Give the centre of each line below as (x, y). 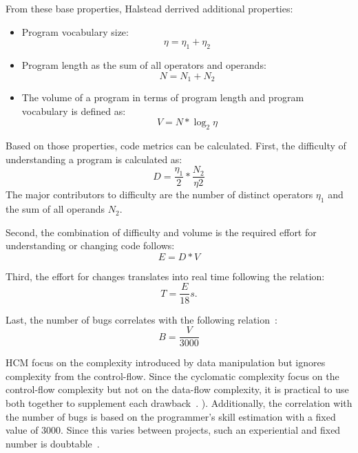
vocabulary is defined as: (74, 110)
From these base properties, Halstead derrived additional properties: (149, 8)
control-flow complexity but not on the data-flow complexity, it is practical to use (177, 389)
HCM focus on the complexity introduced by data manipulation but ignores (166, 362)
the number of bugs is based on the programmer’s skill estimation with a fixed (171, 416)
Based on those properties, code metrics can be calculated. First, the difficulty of (176, 146)
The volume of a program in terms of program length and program (163, 97)
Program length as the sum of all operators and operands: (144, 64)
